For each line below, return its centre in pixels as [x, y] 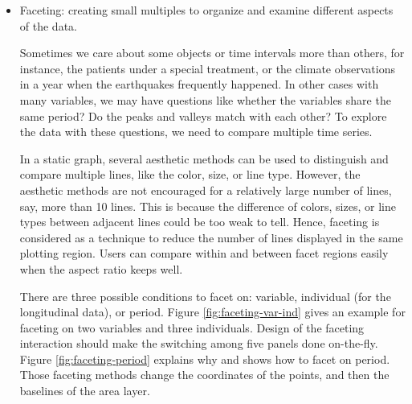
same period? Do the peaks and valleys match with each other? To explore [203, 115]
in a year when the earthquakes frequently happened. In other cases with [199, 84]
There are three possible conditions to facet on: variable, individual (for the [205, 296]
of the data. [48, 25]
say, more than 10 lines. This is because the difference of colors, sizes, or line [208, 206]
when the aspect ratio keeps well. [101, 268]
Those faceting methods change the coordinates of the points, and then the [204, 375]
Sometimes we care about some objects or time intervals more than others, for [212, 53]
